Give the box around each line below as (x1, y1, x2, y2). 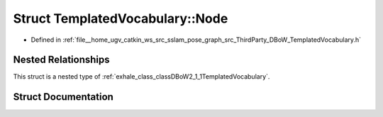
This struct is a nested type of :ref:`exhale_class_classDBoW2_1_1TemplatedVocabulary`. (13, 72, 270, 81)
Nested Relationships (13, 54, 110, 66)
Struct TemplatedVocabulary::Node (13, 11, 228, 26)
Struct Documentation (13, 91, 113, 103)
